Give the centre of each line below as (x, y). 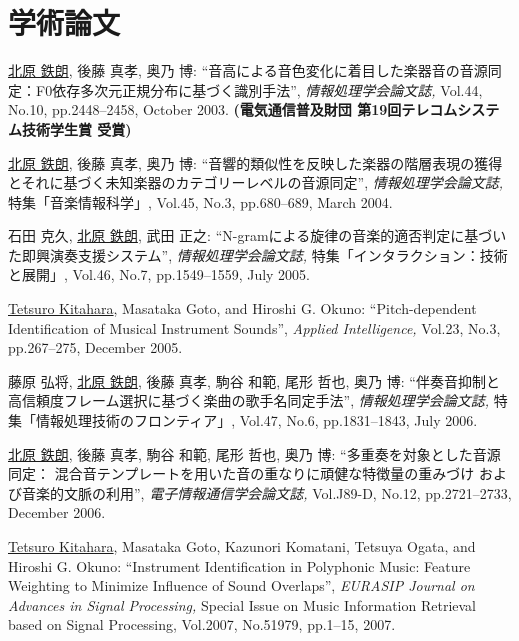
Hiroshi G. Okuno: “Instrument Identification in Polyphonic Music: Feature (239, 565)
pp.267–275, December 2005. (95, 347)
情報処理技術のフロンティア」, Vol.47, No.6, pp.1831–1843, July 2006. (256, 420)
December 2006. (57, 512)
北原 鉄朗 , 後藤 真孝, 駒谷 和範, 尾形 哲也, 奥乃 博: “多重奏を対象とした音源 (254, 453)
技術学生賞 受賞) (76, 128)
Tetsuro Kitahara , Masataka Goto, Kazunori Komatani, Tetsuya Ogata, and (242, 546)
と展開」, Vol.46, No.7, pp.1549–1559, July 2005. (159, 274)
